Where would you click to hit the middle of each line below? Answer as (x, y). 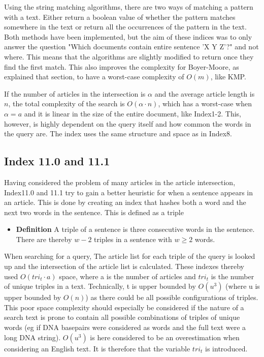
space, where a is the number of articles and (127, 276)
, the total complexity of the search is (67, 103)
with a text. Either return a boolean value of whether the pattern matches (120, 17)
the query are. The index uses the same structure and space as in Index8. (118, 133)
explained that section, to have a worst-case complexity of (94, 77)
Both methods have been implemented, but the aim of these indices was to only (128, 36)
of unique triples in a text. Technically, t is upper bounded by (100, 286)
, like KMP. (228, 77)
